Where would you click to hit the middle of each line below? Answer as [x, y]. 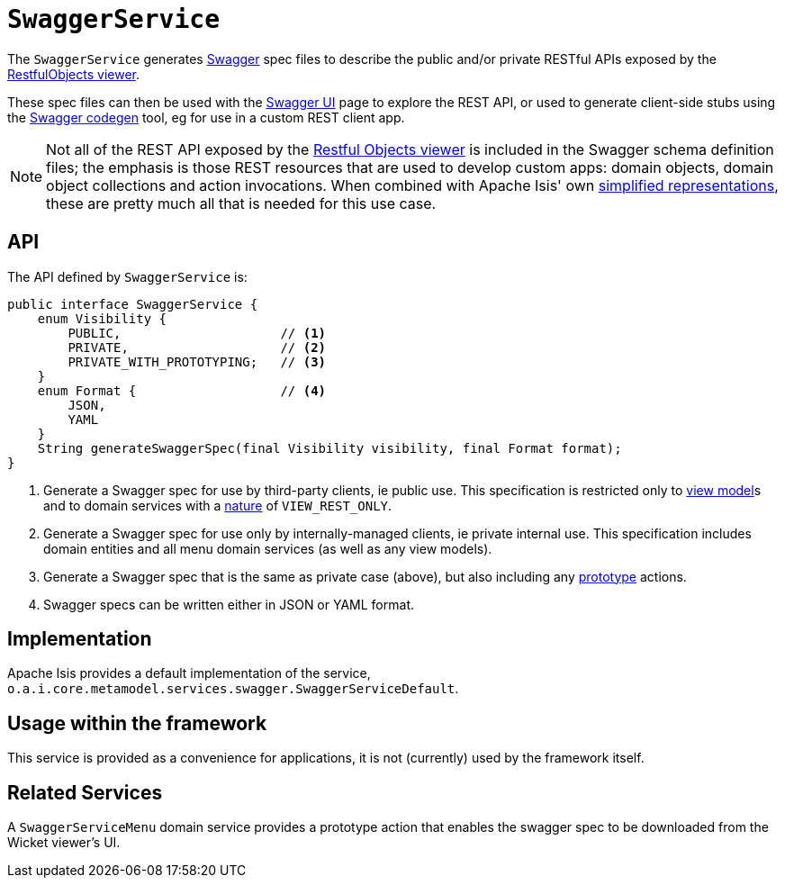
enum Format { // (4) [182, 390]
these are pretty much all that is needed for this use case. [241, 203]
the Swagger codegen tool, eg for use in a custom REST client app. [206, 117]
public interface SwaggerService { [133, 304]
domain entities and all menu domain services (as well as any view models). [268, 548]
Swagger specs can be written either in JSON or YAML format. [229, 604]
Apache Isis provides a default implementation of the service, [189, 673]
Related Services [85, 792]
